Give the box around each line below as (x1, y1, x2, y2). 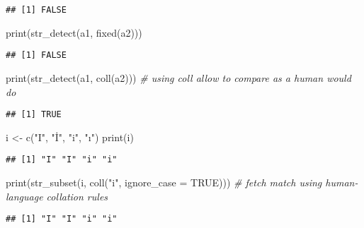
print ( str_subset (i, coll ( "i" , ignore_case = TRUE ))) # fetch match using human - (6, 175, 358, 189)
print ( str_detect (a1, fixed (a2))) (6, 25, 142, 40)
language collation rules (6, 188, 108, 203)
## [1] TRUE (6, 109, 62, 120)
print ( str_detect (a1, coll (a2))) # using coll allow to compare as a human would (6, 70, 351, 85)
